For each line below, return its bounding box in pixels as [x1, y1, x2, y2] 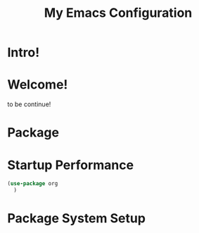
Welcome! [7, 77, 68, 93]
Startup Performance [7, 157, 134, 173]
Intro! [7, 44, 40, 61]
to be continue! [7, 100, 51, 108]
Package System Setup [7, 210, 146, 227]
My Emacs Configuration [44, 5, 193, 21]
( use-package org [7, 180, 58, 187]
